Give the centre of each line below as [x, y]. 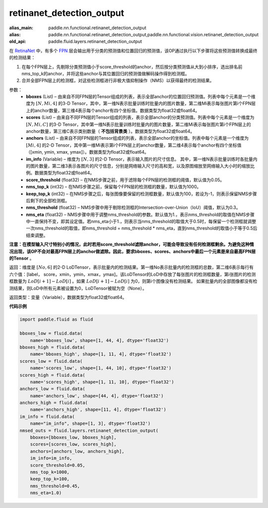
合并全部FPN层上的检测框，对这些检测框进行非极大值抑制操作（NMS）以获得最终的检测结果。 [118, 81]
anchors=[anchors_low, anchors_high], [77, 451]
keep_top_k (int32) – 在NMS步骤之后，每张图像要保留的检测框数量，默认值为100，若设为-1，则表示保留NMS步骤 [141, 194]
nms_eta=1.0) [46, 493]
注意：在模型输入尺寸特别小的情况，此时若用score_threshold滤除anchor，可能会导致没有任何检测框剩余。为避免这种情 [132, 244]
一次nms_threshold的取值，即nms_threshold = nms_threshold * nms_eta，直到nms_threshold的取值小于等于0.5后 [142, 228]
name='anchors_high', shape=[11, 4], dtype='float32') [98, 410]
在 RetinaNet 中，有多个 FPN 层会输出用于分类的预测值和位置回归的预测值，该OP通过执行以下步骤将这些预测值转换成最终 [133, 51]
